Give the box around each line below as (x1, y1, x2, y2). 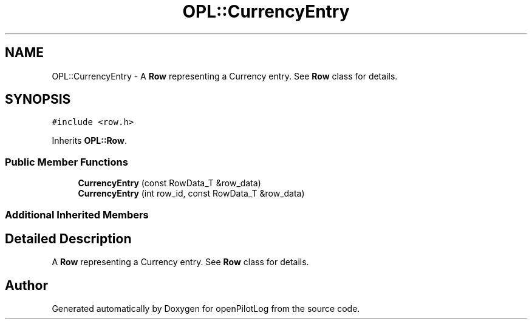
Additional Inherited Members (5, 208, 149, 221)
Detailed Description (5, 231, 132, 246)
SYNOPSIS (5, 92, 71, 107)
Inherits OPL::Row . (52, 135, 127, 146)
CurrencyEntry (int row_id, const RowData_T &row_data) (78, 188, 305, 199)
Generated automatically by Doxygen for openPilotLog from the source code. (52, 303, 360, 314)
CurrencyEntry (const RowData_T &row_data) (78, 178, 261, 189)
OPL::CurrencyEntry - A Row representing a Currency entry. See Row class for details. (52, 70, 398, 81)
